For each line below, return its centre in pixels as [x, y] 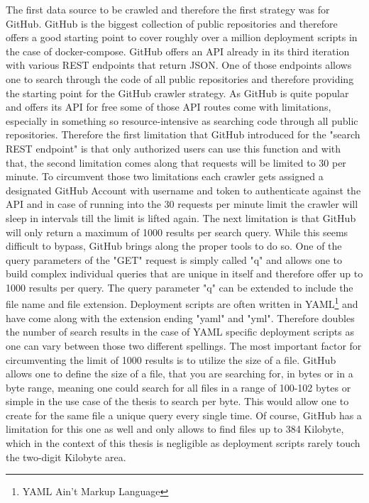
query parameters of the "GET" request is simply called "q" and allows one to [174, 259]
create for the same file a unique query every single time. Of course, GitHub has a [184, 415]
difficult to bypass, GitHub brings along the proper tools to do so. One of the [174, 246]
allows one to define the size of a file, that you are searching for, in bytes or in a [180, 374]
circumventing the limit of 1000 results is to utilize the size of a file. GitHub [171, 359]
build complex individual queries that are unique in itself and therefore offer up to [184, 273]
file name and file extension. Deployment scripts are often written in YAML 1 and [182, 303]
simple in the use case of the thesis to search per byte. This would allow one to [177, 401]
